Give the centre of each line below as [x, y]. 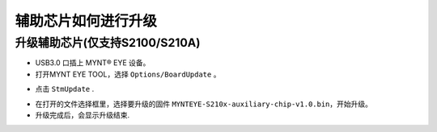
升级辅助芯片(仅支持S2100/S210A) [108, 43]
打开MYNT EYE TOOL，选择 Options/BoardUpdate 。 [128, 74]
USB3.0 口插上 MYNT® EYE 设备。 [93, 63]
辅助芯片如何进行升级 [86, 21]
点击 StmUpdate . [65, 89]
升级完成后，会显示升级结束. [83, 115]
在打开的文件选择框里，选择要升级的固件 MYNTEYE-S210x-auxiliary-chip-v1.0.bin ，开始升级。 [204, 104]
